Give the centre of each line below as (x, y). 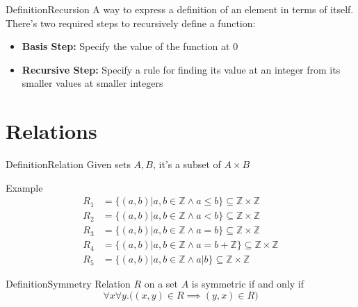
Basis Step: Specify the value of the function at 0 (130, 46)
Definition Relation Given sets (68, 164)
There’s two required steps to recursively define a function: (131, 23)
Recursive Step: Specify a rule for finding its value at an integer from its (181, 69)
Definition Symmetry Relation (68, 284)
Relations (51, 131)
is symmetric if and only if (248, 284)
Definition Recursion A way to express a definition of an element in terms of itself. (180, 9)
